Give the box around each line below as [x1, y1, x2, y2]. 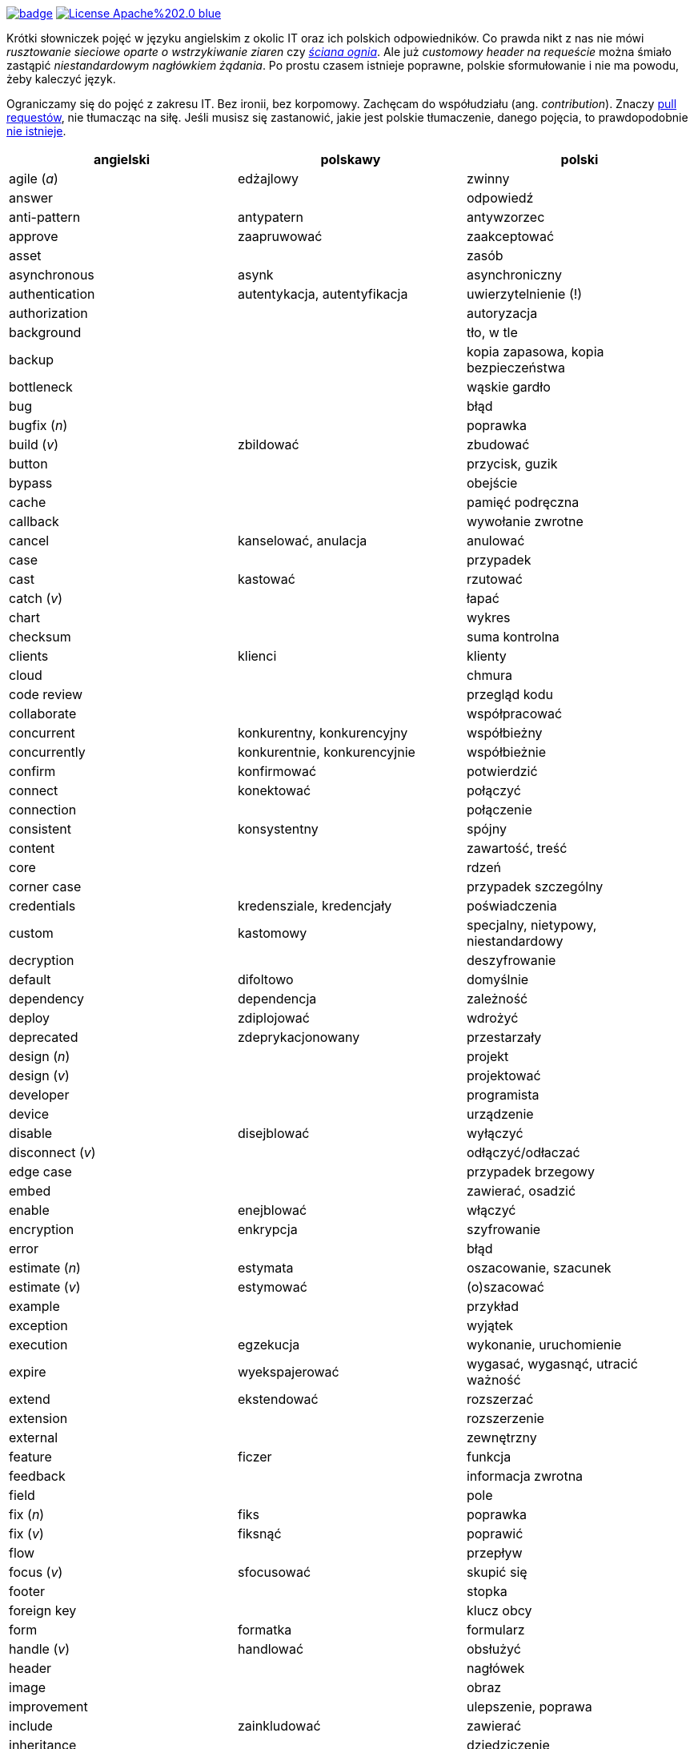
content [9, 840, 55, 856]
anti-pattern [9, 209, 81, 225]
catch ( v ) [9, 590, 63, 606]
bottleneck [9, 379, 73, 395]
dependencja [237, 991, 317, 1007]
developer [9, 1087, 70, 1103]
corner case [9, 879, 82, 895]
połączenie [466, 802, 532, 818]
